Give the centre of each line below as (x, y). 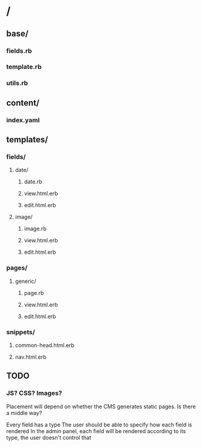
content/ (23, 103)
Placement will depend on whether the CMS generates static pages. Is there (101, 406)
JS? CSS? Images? (34, 393)
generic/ (25, 281)
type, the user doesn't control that (49, 437)
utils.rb (17, 83)
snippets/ (21, 332)
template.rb (24, 67)
